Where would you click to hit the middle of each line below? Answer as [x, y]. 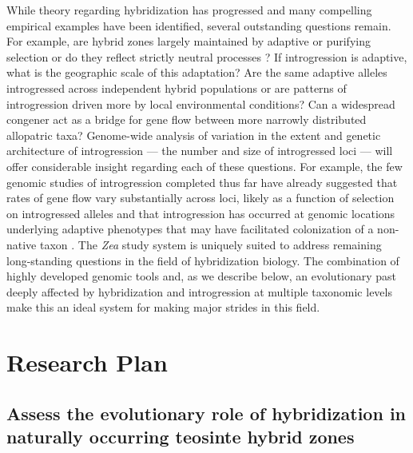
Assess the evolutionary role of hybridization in [206, 413]
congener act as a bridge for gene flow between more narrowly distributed [187, 119]
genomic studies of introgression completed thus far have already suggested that [202, 182]
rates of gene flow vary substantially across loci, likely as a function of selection [201, 198]
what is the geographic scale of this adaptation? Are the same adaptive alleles [197, 72]
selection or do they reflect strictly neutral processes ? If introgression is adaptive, [207, 56]
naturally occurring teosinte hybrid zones [181, 437]
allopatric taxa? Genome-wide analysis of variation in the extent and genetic [194, 135]
